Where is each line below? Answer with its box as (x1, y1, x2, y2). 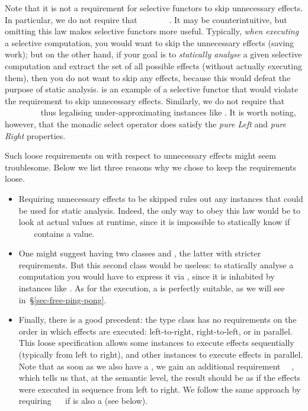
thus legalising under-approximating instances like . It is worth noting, (40, 106, 296, 118)
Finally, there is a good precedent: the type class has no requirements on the (18, 313, 297, 326)
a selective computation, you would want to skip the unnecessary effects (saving (5, 36, 294, 49)
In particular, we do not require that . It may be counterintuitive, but (5, 13, 287, 25)
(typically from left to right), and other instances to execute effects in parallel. (18, 348, 303, 361)
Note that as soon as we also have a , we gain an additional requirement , (18, 359, 294, 372)
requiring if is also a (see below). (18, 394, 148, 407)
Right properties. (5, 129, 66, 142)
